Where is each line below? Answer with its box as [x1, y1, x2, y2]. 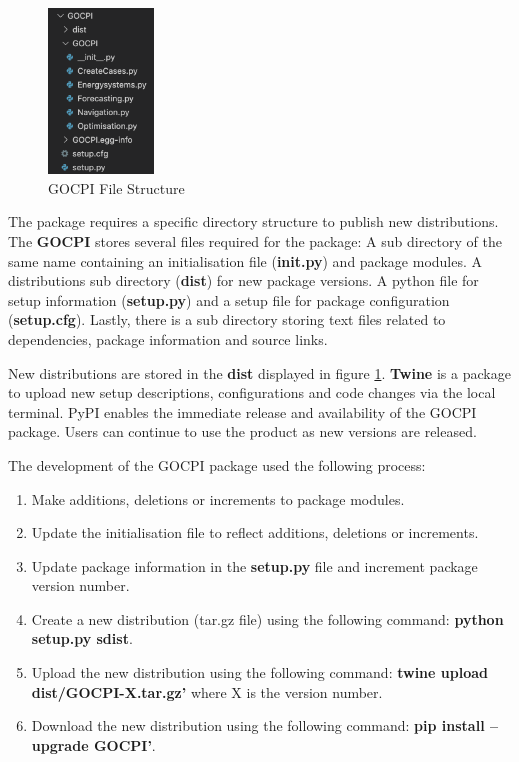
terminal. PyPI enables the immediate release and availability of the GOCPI [8, 401, 477, 422]
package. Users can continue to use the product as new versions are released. [8, 421, 477, 442]
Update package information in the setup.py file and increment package [31, 555, 478, 576]
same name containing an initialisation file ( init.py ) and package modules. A [8, 250, 483, 271]
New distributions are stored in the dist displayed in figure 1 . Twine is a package [8, 362, 511, 383]
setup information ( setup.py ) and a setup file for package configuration [8, 289, 450, 310]
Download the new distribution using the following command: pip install [31, 715, 485, 736]
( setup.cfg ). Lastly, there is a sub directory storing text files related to [8, 309, 446, 330]
